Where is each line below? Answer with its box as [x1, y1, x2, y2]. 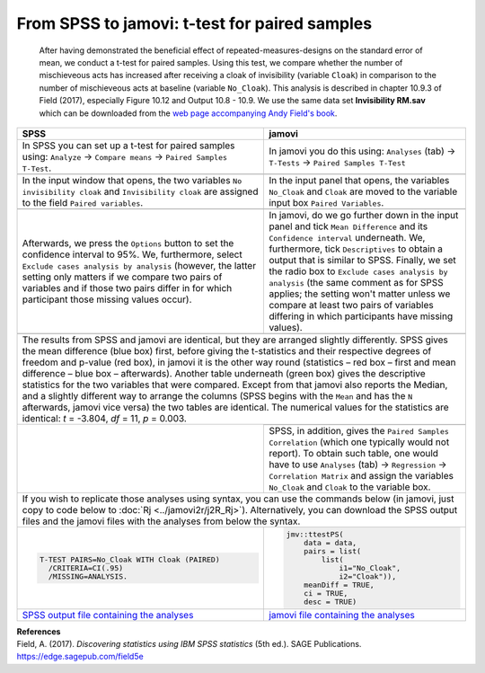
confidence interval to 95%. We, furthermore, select [22, 248, 242, 261]
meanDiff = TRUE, [304, 580, 375, 589]
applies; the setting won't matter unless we [269, 288, 451, 300]
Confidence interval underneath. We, [269, 231, 426, 244]
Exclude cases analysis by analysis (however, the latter [22, 259, 256, 271]
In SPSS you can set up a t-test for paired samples [22, 139, 235, 152]
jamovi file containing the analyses [269, 608, 415, 621]
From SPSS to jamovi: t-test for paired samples [16, 13, 373, 33]
